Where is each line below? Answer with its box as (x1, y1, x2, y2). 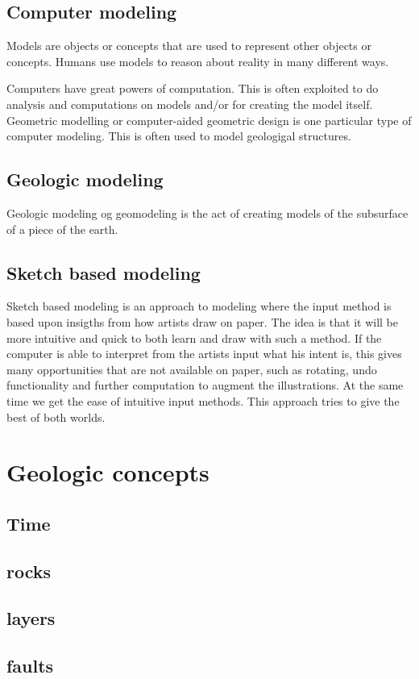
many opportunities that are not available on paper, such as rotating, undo (6, 360, 377, 377)
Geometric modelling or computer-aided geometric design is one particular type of (6, 111, 412, 128)
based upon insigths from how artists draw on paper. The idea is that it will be (6, 313, 398, 330)
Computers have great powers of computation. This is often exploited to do (6, 80, 379, 97)
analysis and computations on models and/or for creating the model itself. (6, 95, 373, 112)
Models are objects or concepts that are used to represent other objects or (6, 37, 371, 54)
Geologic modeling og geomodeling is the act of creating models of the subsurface (6, 204, 409, 221)
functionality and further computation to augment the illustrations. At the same (6, 377, 404, 394)
